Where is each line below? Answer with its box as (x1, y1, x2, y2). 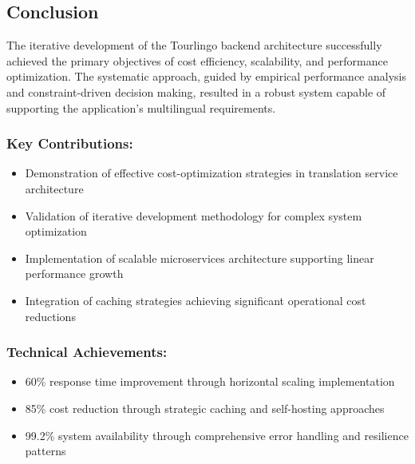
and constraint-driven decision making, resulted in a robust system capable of (6, 83, 386, 100)
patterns (25, 442, 66, 459)
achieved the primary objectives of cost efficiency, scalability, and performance (6, 52, 388, 69)
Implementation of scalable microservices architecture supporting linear (25, 249, 374, 266)
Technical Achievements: (6, 342, 168, 362)
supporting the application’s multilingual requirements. (6, 99, 276, 116)
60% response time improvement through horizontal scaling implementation (25, 373, 395, 390)
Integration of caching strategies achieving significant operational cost (25, 291, 366, 308)
